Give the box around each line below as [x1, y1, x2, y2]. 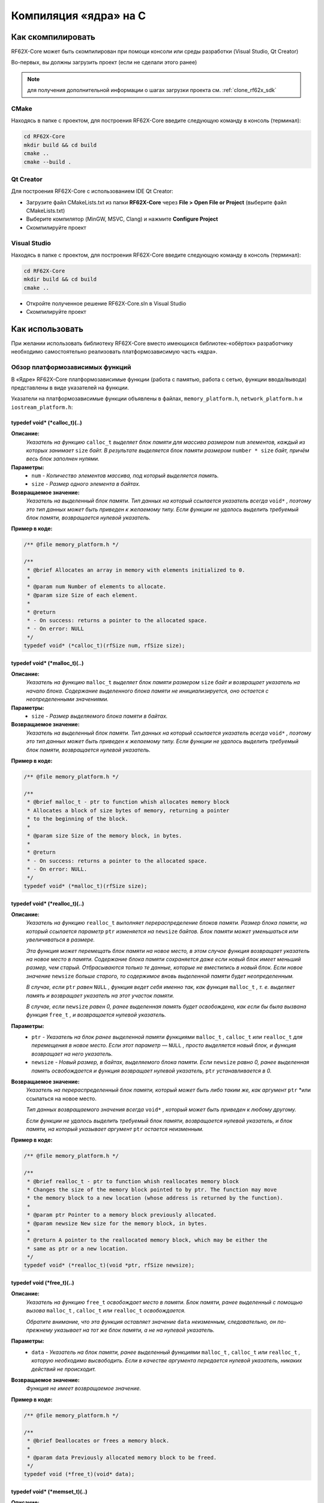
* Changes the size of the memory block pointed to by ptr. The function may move [27, 1186, 277, 1193]
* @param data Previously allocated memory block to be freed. [27, 1454, 217, 1461]
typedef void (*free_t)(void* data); [23, 1471, 135, 1478]
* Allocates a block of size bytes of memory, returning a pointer [27, 807, 230, 814]
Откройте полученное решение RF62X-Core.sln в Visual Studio [26, 299, 187, 307]
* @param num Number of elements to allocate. [27, 583, 166, 590]
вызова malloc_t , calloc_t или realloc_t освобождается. [26, 1307, 186, 1314]
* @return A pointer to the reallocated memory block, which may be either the [27, 1237, 268, 1244]
